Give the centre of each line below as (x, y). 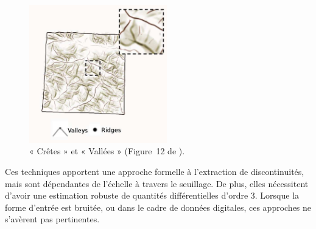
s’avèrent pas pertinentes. (52, 219)
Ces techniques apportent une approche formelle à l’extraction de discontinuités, (155, 171)
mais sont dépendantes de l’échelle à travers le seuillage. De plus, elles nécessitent (157, 183)
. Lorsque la (277, 195)
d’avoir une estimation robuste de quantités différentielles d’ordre (127, 195)
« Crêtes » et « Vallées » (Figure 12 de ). (107, 151)
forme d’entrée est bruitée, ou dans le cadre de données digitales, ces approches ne (158, 207)
